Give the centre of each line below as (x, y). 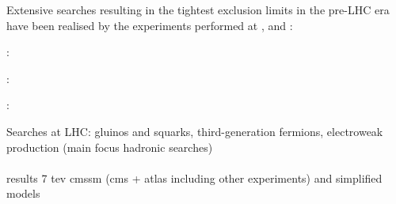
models (23, 193)
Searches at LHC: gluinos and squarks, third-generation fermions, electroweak (195, 131)
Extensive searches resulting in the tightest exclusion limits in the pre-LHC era (198, 9)
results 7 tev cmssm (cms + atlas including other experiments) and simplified (194, 178)
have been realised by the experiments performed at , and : (150, 25)
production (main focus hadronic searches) (110, 147)
